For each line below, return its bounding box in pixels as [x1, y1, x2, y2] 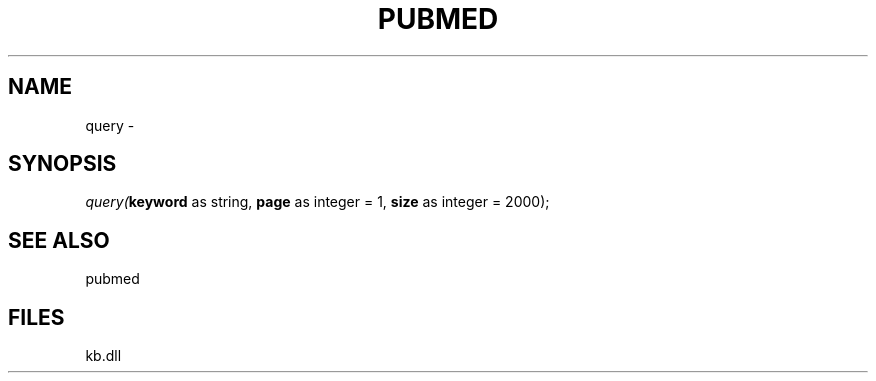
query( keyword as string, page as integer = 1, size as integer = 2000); [85, 193, 550, 211]
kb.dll [85, 347, 122, 365]
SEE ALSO [8, 227, 110, 253]
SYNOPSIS [8, 151, 117, 177]
